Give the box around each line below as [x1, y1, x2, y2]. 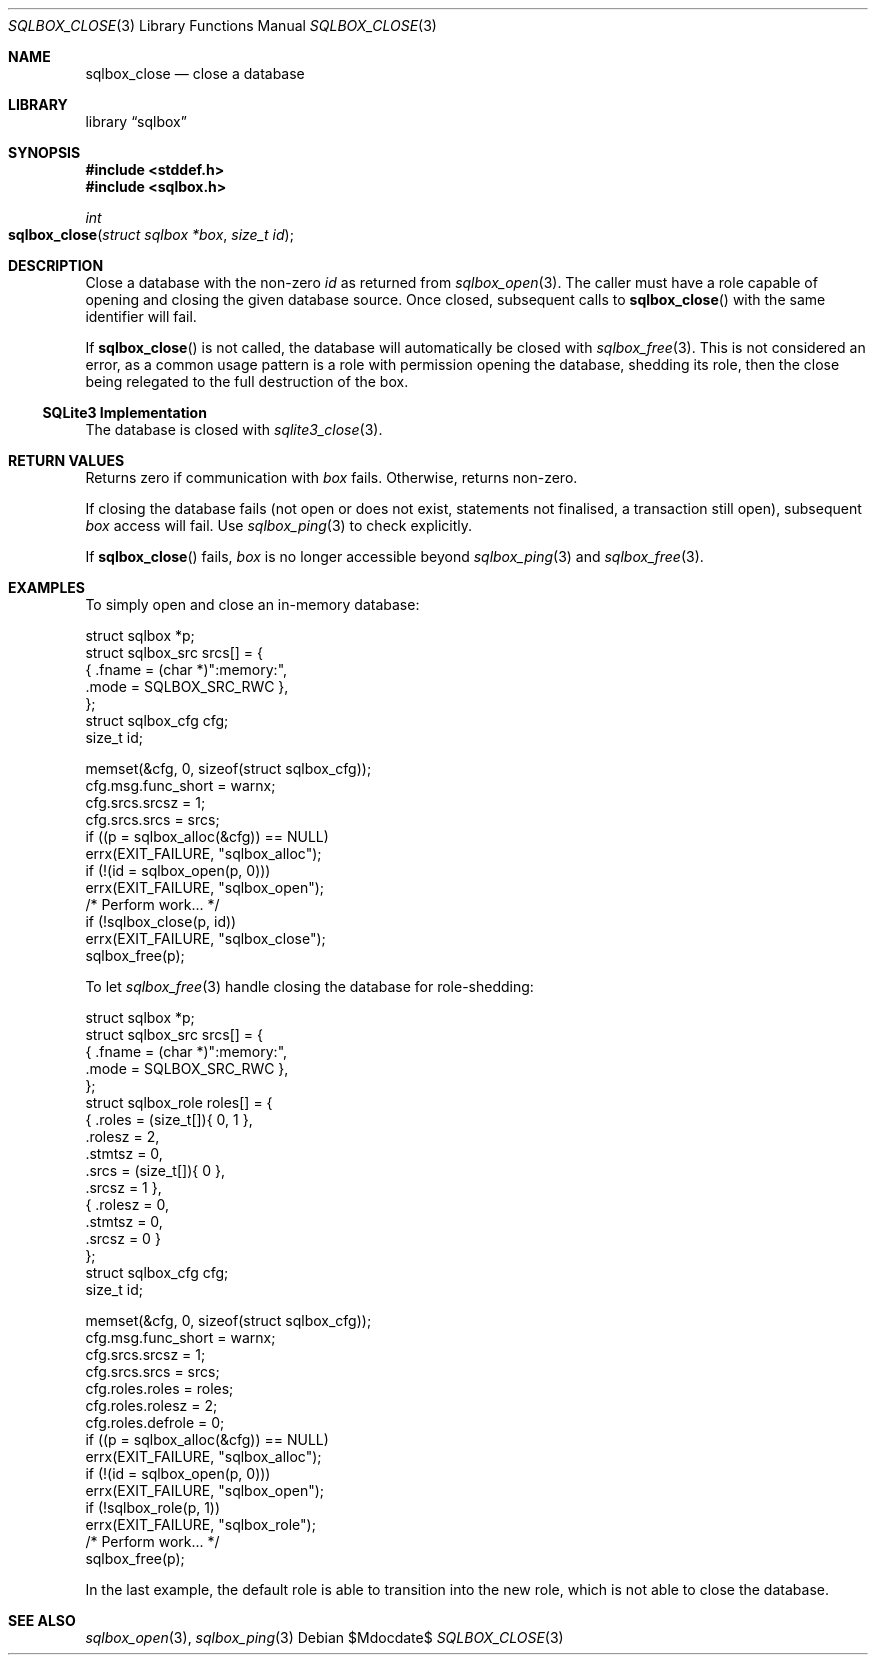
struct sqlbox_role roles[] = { [85, 1094, 273, 1111]
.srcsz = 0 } [85, 1230, 161, 1247]
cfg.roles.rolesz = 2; [85, 1397, 218, 1414]
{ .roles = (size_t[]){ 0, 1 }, [85, 1111, 253, 1128]
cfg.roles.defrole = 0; [85, 1414, 225, 1431]
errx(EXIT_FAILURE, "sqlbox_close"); [85, 930, 326, 947]
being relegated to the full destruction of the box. [85, 373, 409, 390]
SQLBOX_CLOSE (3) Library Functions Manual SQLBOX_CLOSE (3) [8, 17, 437, 34]
